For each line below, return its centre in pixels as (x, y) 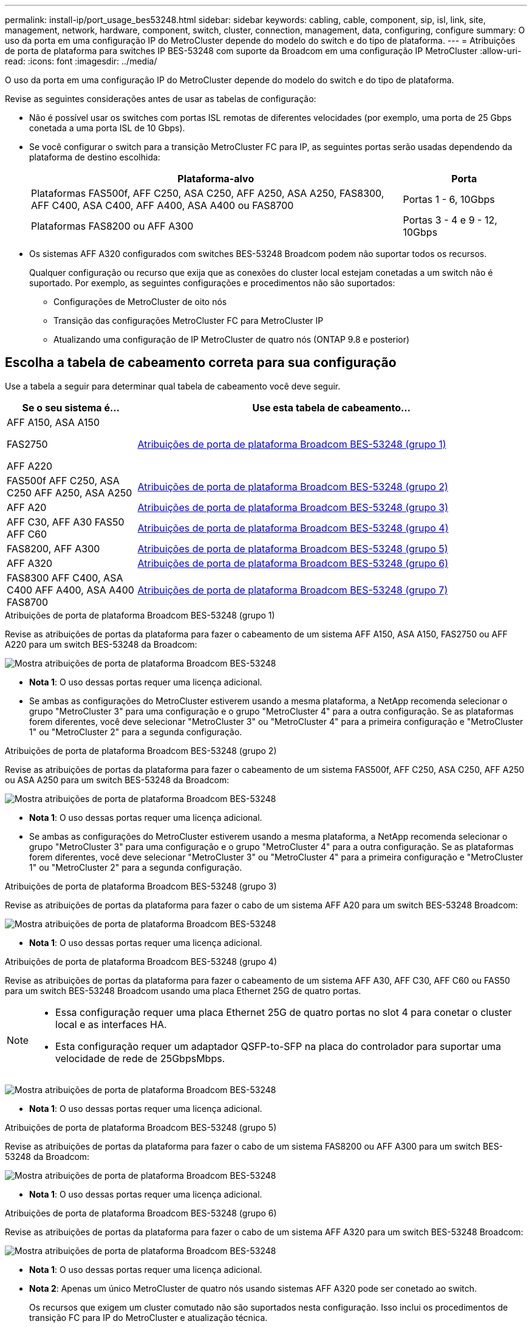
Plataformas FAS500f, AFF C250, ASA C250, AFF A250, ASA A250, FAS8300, (208, 193)
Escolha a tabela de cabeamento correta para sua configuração (201, 363)
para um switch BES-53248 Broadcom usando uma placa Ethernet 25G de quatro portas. (183, 990)
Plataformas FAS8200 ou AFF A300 (112, 226)
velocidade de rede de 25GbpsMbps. (140, 1058)
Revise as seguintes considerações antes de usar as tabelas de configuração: (161, 99)
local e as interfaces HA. (111, 1024)
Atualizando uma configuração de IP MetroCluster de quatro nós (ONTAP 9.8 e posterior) (232, 339)
